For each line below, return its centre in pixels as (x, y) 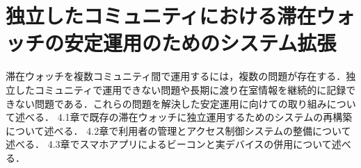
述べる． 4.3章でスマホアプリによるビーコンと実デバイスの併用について (169, 144)
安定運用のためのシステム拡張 (200, 43)
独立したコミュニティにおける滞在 (161, 16)
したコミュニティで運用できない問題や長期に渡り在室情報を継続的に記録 (180, 89)
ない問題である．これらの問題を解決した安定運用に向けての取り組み (171, 103)
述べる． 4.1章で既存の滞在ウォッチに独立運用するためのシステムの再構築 (184, 117)
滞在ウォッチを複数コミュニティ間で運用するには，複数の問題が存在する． (176, 76)
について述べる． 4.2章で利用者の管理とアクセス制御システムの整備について (178, 130)
